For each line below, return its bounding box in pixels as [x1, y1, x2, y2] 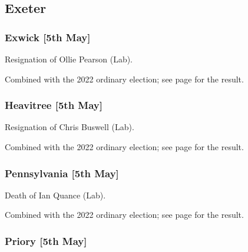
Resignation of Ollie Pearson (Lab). [5, 53, 133, 65]
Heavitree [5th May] [5, 98, 102, 112]
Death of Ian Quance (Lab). [5, 188, 106, 201]
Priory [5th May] [5, 233, 87, 248]
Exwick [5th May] [5, 29, 91, 44]
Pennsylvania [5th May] [5, 165, 119, 180]
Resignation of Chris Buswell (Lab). [5, 121, 134, 133]
